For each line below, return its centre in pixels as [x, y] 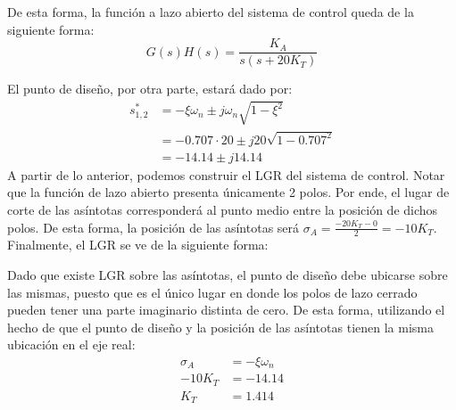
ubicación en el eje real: [71, 344]
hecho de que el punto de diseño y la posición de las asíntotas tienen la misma [220, 327]
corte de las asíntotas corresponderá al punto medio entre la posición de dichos [223, 209]
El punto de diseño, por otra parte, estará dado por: [150, 89]
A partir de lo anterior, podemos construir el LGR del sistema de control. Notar [226, 174]
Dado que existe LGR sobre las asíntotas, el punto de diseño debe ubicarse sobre [228, 274]
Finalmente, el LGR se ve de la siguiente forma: [138, 245]
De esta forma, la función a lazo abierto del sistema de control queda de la [211, 12]
